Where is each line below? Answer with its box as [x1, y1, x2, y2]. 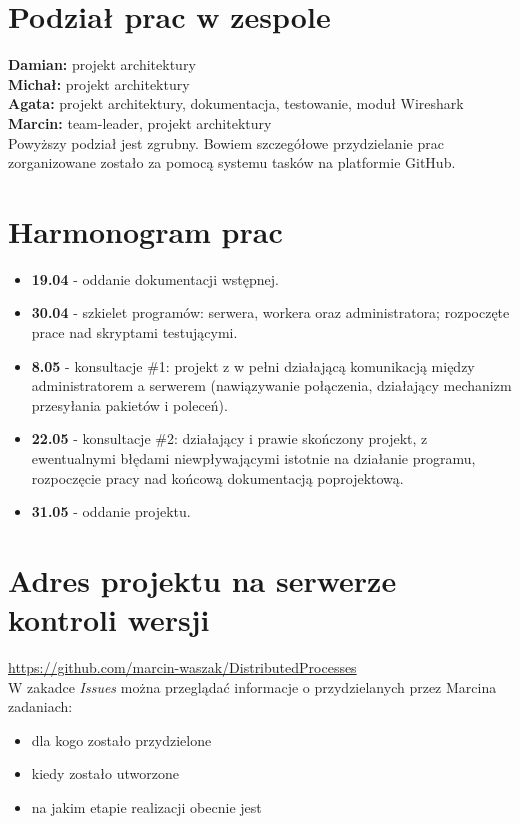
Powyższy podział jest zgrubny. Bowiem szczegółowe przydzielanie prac [8, 132, 444, 153]
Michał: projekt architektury [8, 73, 190, 94]
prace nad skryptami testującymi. [31, 322, 238, 342]
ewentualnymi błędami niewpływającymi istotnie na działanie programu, [31, 447, 476, 468]
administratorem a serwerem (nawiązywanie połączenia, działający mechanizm [31, 375, 512, 396]
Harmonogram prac [8, 210, 283, 251]
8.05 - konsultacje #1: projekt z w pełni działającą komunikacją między [31, 355, 475, 376]
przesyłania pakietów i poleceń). [31, 394, 228, 415]
